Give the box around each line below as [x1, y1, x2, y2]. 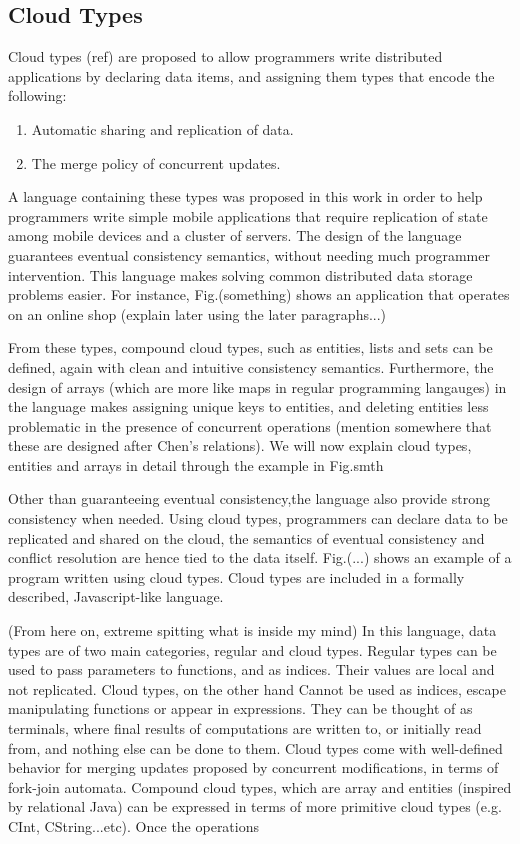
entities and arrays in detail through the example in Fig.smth [8, 454, 384, 475]
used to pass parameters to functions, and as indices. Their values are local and [8, 659, 495, 680]
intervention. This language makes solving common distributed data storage [8, 264, 473, 285]
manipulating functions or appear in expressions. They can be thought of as [8, 698, 473, 719]
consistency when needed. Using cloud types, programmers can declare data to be [8, 508, 508, 529]
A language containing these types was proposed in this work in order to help [8, 186, 483, 207]
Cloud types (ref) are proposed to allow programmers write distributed [8, 46, 443, 67]
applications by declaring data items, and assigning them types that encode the [8, 65, 495, 86]
